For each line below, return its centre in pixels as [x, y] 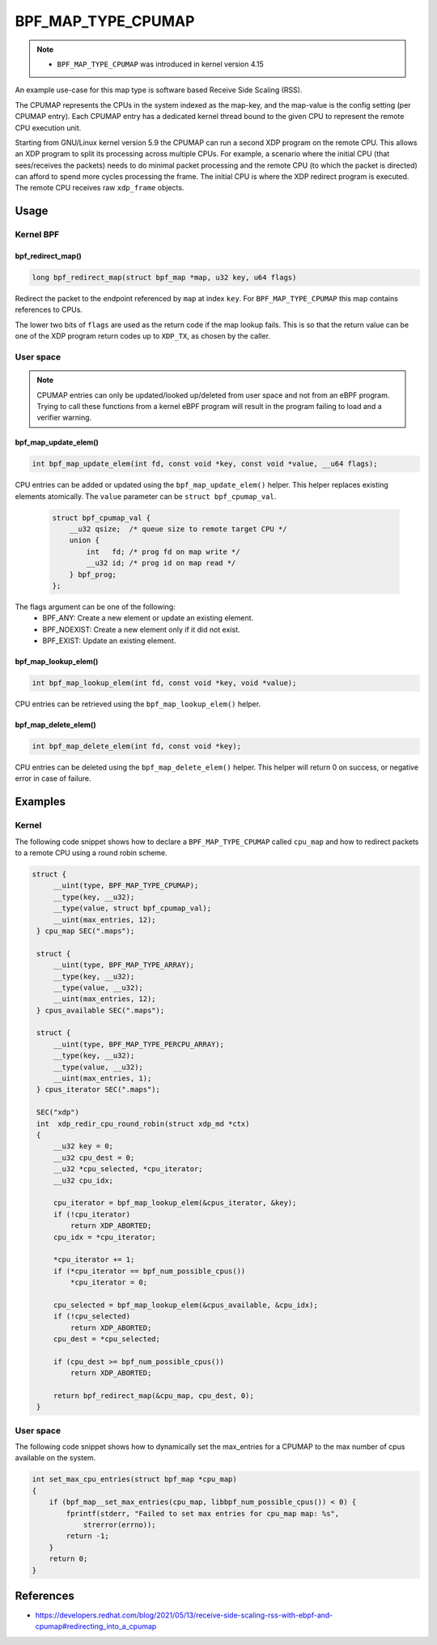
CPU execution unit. [48, 128]
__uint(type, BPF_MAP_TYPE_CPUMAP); [126, 886]
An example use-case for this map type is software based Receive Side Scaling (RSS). [159, 90]
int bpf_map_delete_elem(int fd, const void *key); [137, 746]
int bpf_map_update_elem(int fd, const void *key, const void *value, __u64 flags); [205, 464]
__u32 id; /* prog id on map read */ [161, 563]
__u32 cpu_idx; [83, 1180]
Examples [40, 802]
